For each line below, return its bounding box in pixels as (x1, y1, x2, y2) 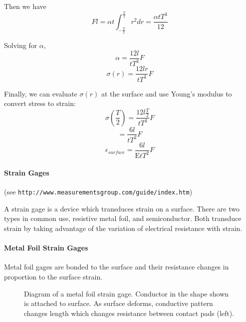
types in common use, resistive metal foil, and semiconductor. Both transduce (4, 213, 242, 223)
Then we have (4, 1, 46, 11)
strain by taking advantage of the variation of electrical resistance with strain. (4, 222, 243, 233)
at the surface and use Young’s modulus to (101, 88, 232, 98)
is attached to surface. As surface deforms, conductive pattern (24, 298, 213, 308)
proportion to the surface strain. (4, 271, 103, 281)
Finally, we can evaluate (4, 88, 77, 98)
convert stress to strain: (4, 98, 76, 108)
